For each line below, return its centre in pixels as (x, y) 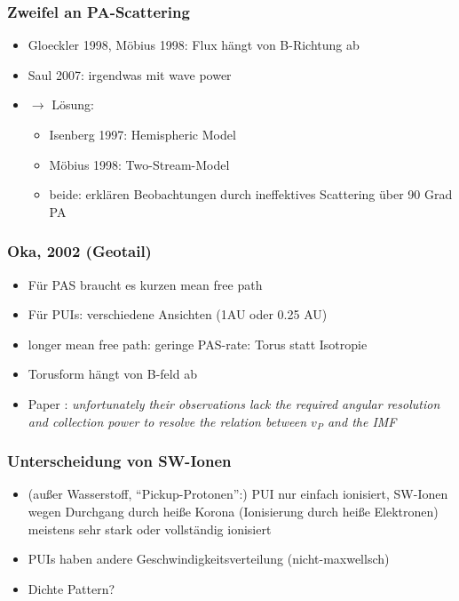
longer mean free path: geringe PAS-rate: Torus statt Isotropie (198, 344)
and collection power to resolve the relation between (167, 421)
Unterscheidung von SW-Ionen (119, 461)
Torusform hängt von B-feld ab (112, 374)
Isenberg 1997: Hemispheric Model (142, 134)
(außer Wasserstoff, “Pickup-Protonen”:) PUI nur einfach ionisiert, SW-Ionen (238, 494)
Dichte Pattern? (71, 588)
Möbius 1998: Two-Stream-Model (139, 164)
